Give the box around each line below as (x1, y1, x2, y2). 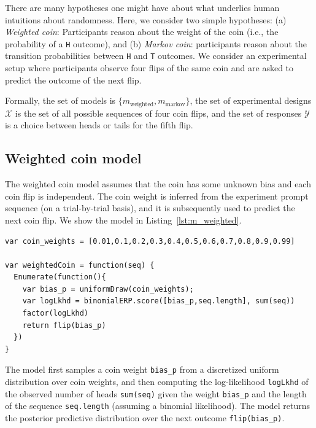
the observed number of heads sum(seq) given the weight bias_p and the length (5, 387, 307, 400)
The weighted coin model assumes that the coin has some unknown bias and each (5, 177, 311, 190)
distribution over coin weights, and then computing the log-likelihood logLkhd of (5, 375, 309, 388)
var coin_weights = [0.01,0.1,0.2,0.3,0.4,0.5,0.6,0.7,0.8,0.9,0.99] (5, 236, 295, 246)
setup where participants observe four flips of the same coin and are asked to (5, 61, 294, 74)
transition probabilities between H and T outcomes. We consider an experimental (5, 49, 307, 62)
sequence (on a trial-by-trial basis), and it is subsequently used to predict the (5, 201, 295, 214)
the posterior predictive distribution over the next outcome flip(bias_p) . (5, 411, 285, 424)
